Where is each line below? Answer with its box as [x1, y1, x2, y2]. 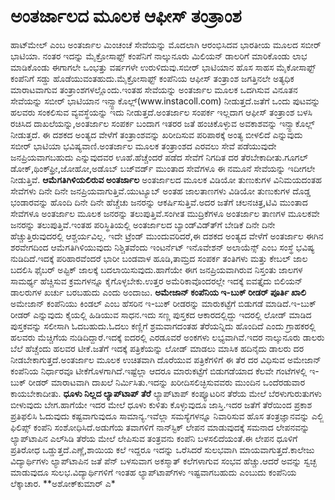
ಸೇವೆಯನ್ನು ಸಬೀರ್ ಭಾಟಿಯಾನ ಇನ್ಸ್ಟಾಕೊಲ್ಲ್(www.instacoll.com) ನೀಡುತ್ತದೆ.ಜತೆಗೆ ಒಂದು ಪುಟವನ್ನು [10, 95, 321, 107]
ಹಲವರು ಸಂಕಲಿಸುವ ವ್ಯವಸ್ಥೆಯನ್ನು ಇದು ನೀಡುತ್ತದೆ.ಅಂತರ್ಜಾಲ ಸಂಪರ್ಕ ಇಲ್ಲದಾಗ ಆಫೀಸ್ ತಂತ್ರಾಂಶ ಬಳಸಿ [10, 106, 313, 118]
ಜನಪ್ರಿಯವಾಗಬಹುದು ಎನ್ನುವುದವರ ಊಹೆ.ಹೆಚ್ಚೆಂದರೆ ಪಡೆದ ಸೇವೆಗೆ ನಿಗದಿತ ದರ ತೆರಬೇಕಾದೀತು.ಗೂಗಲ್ [10, 151, 309, 163]
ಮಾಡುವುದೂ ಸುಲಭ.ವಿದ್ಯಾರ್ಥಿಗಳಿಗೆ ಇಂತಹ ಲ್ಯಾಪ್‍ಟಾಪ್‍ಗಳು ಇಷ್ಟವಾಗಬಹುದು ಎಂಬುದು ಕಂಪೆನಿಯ [10, 466, 297, 478]
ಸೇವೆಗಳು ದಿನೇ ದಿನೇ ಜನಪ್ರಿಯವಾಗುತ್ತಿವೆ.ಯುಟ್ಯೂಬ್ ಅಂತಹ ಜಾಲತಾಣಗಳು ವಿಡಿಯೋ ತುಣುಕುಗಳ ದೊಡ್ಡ [10, 185, 312, 197]
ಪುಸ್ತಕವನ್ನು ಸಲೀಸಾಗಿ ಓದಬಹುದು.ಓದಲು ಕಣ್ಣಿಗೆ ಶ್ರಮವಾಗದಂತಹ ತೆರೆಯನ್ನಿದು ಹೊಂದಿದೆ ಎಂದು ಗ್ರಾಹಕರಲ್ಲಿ [10, 320, 317, 332]
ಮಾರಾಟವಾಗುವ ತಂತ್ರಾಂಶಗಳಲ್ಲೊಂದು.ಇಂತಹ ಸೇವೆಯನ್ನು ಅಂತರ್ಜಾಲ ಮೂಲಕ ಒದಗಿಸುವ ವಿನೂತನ [10, 83, 298, 95]
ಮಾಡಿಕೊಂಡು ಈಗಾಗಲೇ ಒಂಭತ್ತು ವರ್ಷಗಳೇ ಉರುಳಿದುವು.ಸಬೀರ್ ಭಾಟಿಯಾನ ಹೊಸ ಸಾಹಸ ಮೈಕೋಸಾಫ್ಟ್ [10, 61, 317, 73]
